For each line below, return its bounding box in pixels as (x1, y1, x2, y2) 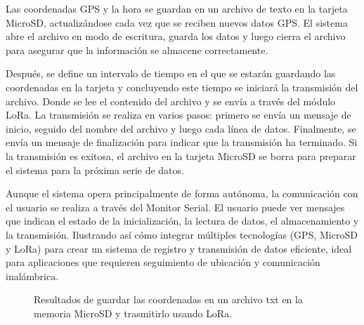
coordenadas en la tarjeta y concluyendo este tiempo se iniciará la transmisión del (6, 79, 358, 94)
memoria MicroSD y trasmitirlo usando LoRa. (34, 305, 233, 320)
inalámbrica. (6, 268, 59, 283)
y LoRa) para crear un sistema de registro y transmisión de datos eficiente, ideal (6, 241, 352, 256)
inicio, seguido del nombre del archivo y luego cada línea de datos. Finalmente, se (6, 121, 356, 135)
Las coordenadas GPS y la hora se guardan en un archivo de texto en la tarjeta (6, 1, 348, 15)
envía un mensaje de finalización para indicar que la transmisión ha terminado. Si (6, 135, 358, 150)
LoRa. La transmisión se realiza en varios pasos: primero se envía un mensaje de (6, 107, 351, 122)
